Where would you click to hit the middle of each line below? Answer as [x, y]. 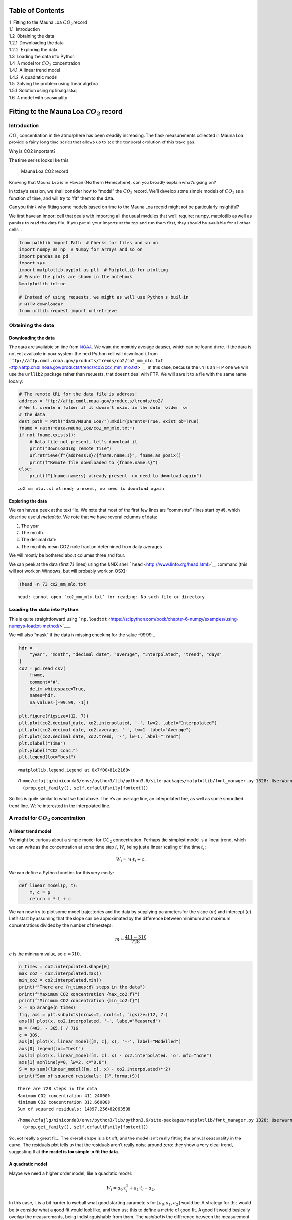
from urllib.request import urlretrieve [68, 311]
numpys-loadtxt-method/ [34, 626]
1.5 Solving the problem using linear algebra [54, 84]
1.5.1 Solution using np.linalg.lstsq [43, 91]
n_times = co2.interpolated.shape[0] [64, 967]
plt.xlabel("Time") [42, 743]
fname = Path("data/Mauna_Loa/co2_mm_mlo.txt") [77, 428]
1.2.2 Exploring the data [33, 50]
